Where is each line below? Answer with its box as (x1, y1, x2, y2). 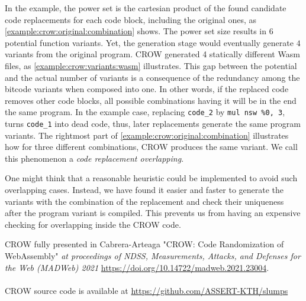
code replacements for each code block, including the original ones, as (5, 13, 256, 25)
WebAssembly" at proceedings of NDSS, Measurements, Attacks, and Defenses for (5, 250, 301, 261)
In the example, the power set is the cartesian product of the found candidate (5, 2, 286, 14)
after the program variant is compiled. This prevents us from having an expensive (5, 207, 301, 219)
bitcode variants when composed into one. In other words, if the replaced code (5, 83, 289, 95)
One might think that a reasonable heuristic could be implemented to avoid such (5, 172, 298, 184)
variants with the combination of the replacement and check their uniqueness (5, 195, 284, 207)
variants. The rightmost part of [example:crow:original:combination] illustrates (5, 129, 289, 141)
